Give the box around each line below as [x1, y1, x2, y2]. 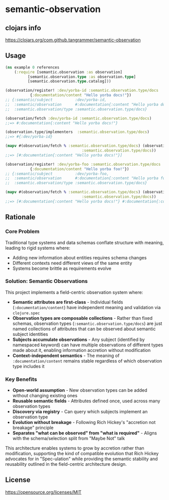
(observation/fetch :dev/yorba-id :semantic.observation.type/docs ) [5, 116, 152, 121]
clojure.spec [12, 311, 40, 316]
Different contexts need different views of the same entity [12, 260, 132, 266]
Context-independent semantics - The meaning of [12, 352, 120, 359]
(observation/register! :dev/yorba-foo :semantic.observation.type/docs [5, 162, 161, 167]
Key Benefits [5, 376, 37, 383]
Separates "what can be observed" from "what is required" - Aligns [12, 430, 157, 436]
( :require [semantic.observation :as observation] [14, 69, 123, 75]
